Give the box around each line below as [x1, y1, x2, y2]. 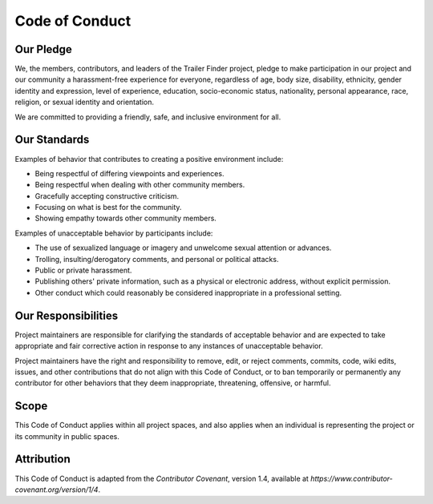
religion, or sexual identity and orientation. [14, 97, 155, 107]
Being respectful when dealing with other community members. [34, 180, 245, 190]
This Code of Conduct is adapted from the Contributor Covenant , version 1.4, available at [14, 474, 309, 483]
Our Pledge [14, 42, 72, 56]
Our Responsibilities [14, 308, 119, 322]
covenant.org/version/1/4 [14, 485, 99, 494]
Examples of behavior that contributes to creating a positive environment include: [14, 154, 284, 163]
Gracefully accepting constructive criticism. [34, 191, 180, 200]
